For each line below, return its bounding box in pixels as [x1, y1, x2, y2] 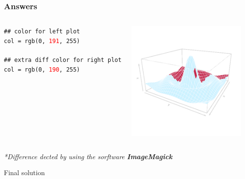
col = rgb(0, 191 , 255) [4, 37, 80, 45]
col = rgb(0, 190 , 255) [4, 66, 80, 73]
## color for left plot [4, 28, 80, 35]
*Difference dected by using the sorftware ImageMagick [4, 151, 173, 161]
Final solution [4, 167, 45, 178]
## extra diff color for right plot [4, 57, 122, 64]
